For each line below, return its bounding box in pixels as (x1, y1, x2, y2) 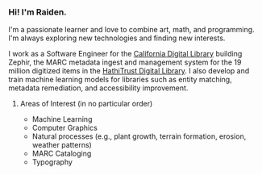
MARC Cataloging (31, 148, 92, 159)
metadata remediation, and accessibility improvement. (8, 83, 189, 93)
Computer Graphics (31, 123, 98, 133)
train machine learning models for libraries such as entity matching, (8, 75, 232, 85)
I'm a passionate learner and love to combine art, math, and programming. (8, 25, 256, 35)
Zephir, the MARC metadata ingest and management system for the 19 (8, 57, 242, 67)
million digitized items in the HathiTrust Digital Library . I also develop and (8, 66, 250, 76)
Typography (31, 157, 73, 167)
